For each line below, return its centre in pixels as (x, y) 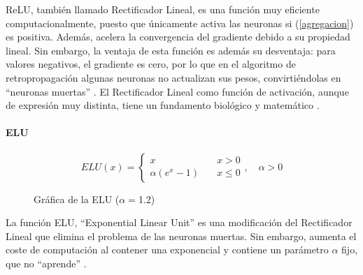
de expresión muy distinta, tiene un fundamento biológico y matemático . (163, 105)
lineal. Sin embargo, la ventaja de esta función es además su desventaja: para (171, 50)
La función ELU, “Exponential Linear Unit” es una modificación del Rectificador (179, 222)
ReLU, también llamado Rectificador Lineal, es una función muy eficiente (163, 9)
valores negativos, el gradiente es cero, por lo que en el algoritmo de (151, 64)
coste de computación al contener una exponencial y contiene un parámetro (167, 250)
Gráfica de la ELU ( (77, 199)
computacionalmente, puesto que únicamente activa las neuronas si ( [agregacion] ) (180, 23)
